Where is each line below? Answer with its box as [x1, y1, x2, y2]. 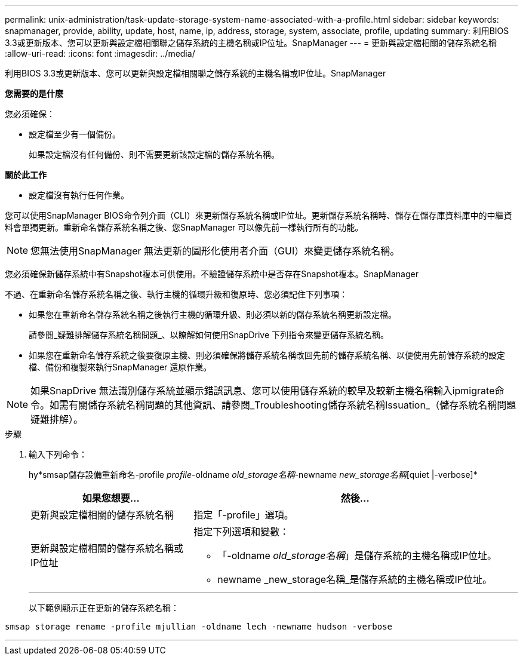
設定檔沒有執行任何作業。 [29, 190, 129, 200]
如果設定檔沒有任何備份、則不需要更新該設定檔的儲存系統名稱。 [29, 149, 279, 159]
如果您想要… [82, 492, 140, 504]
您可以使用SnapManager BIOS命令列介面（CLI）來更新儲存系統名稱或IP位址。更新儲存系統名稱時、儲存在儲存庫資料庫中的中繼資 [5, 210, 512, 220]
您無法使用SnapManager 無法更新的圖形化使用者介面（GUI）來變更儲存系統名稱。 [30, 245, 400, 257]
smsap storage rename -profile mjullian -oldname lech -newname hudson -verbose [5, 622, 393, 631]
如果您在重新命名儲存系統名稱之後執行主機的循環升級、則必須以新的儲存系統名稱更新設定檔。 [29, 309, 396, 320]
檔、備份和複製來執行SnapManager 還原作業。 [29, 362, 212, 372]
